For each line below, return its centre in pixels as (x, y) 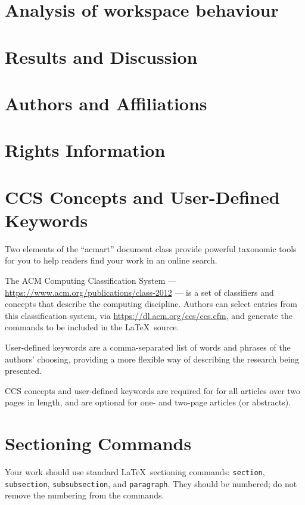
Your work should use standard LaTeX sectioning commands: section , (135, 472)
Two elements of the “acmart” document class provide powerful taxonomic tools (151, 248)
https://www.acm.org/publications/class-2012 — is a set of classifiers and (139, 292)
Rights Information (85, 150)
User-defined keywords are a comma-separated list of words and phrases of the (148, 347)
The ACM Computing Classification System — (91, 280)
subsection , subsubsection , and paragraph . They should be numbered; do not (151, 483)
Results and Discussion (101, 56)
